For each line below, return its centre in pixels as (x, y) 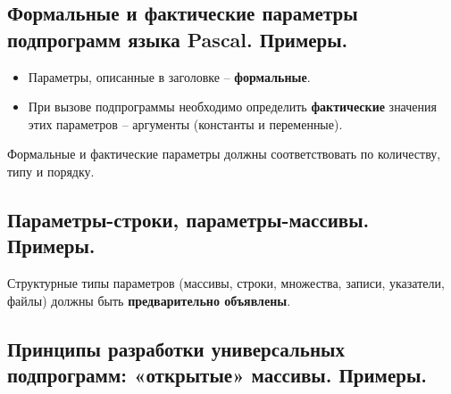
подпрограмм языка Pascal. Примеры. (178, 39)
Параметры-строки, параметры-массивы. (188, 219)
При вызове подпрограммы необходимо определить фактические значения (232, 107)
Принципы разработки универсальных (176, 348)
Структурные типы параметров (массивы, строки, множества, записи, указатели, (226, 283)
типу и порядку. (51, 171)
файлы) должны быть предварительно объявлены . (149, 300)
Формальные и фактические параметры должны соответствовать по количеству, (224, 154)
